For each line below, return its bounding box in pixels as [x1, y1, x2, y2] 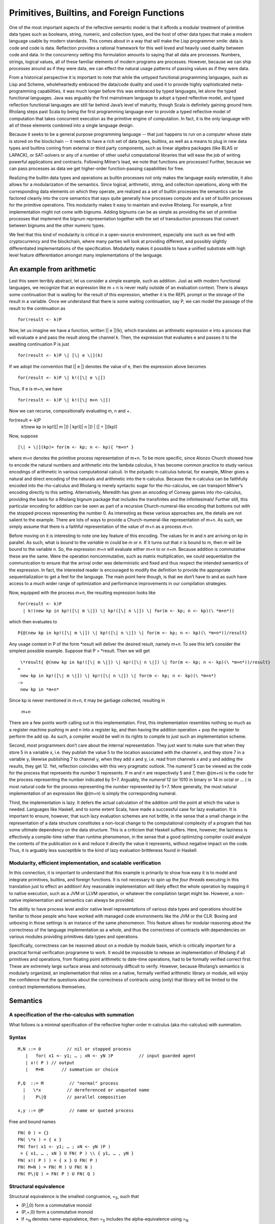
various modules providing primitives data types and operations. [9, 933, 139, 940]
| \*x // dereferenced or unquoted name [23, 1087, 149, 1093]
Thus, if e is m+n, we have [9, 386, 63, 392]
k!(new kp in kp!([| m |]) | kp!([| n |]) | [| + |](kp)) [21, 424, 117, 430]
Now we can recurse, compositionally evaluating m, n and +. [9, 408, 131, 414]
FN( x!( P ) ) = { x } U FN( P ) [18, 1157, 98, 1163]
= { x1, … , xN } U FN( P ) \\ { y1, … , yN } [20, 1151, 134, 1156]
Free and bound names [9, 1119, 56, 1125]
